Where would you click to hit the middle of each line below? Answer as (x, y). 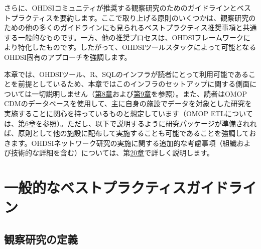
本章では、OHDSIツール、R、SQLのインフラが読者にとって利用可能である (126, 74)
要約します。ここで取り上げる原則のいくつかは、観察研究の (158, 17)
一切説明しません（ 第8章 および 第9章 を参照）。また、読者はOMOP (140, 93)
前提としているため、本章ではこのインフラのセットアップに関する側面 (134, 84)
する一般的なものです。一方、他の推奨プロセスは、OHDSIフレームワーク (124, 37)
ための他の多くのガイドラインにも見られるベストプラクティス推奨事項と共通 (130, 27)
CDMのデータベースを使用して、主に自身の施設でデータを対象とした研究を (128, 103)
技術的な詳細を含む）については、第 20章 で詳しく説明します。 (112, 153)
